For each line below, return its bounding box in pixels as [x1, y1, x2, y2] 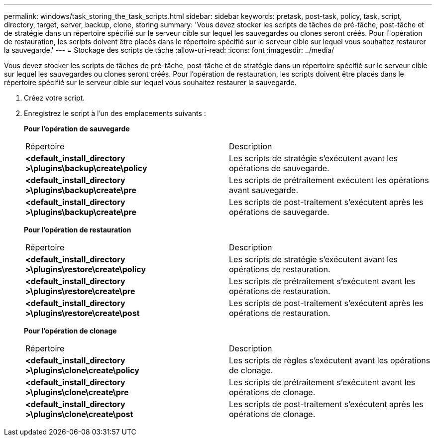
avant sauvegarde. [229, 185, 299, 195]
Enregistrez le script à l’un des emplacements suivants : [24, 109, 206, 117]
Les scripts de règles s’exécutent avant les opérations [229, 355, 431, 365]
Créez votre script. [24, 94, 85, 102]
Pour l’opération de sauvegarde [24, 124, 130, 133]
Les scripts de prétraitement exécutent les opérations [229, 175, 429, 185]
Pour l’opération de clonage [24, 327, 117, 335]
